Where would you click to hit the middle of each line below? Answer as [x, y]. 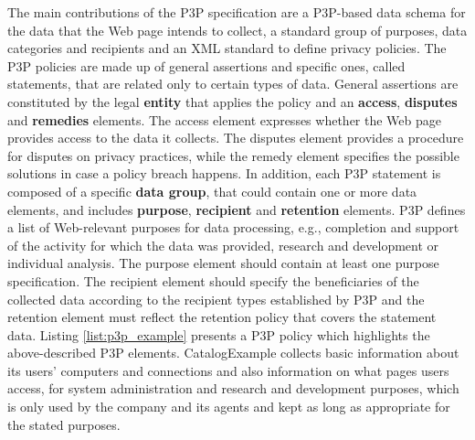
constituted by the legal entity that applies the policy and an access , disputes [232, 101]
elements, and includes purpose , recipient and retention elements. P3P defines [237, 209]
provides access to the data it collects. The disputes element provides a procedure [236, 138]
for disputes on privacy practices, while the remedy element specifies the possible [233, 155]
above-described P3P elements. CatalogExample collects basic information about [233, 353]
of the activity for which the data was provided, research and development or [223, 245]
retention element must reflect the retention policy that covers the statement [222, 317]
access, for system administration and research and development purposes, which [233, 388]
